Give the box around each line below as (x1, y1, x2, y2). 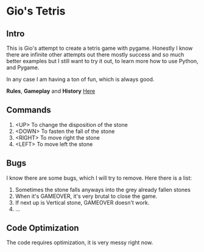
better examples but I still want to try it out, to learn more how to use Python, (6, 58, 199, 64)
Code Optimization (6, 223, 79, 233)
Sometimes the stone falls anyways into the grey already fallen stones (15, 186, 191, 193)
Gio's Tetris (6, 4, 66, 18)
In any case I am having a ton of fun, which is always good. (6, 76, 155, 83)
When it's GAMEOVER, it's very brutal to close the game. (15, 192, 158, 200)
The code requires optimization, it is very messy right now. (6, 239, 153, 247)
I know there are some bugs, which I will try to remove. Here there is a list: (6, 174, 192, 182)
